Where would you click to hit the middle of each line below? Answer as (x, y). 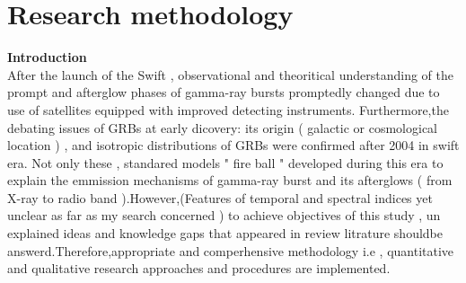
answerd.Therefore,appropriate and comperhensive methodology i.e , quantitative (231, 250)
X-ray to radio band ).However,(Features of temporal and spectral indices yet (220, 197)
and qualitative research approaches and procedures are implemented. (199, 268)
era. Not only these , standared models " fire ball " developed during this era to (225, 162)
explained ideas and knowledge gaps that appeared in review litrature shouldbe (225, 233)
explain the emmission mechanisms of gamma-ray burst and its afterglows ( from (230, 180)
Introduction (47, 57)
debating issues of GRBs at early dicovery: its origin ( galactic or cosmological (223, 127)
